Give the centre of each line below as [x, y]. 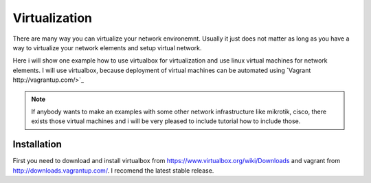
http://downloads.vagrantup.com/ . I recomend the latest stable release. [113, 170]
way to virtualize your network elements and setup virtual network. [107, 47]
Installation [37, 144]
